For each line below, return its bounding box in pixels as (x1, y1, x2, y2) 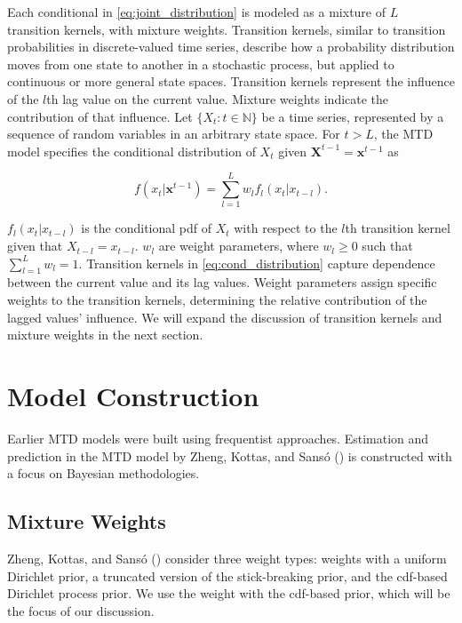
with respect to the (234, 219, 338, 237)
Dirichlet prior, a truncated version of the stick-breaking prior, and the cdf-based (7, 566, 448, 585)
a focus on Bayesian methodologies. (7, 464, 200, 483)
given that (7, 236, 63, 255)
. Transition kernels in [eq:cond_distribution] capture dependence (78, 253, 435, 272)
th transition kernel (345, 219, 450, 237)
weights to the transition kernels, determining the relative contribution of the (7, 291, 427, 309)
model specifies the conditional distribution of (7, 141, 256, 160)
